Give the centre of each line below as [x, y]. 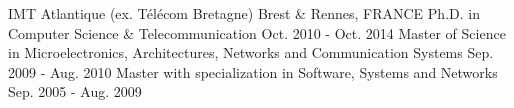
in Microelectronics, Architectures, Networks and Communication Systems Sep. [251, 52]
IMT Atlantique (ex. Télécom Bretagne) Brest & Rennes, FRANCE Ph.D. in [244, 13]
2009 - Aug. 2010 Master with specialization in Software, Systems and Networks [253, 71]
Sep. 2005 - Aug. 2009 [75, 91]
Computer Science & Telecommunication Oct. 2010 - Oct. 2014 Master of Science [257, 32]
